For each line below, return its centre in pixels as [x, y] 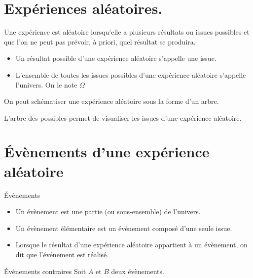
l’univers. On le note [46, 84]
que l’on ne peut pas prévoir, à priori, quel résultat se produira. [100, 41]
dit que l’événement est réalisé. [62, 254]
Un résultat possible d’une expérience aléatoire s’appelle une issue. [116, 58]
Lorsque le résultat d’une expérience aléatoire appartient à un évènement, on [131, 245]
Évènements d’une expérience [107, 152]
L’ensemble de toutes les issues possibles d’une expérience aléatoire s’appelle [131, 74]
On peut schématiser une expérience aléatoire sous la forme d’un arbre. [111, 101]
